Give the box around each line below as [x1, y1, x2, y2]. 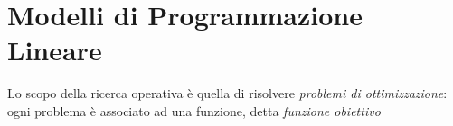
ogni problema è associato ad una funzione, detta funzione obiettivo [7, 101, 381, 120]
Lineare [7, 31, 102, 68]
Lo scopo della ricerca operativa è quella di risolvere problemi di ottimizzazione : [7, 84, 448, 103]
